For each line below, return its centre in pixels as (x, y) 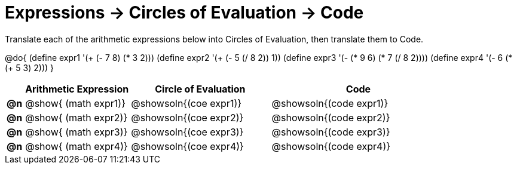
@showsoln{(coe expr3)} (187, 132)
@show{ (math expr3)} (77, 132)
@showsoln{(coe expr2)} (187, 117)
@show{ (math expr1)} (75, 103)
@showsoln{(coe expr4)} (187, 146)
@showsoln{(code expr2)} (331, 117)
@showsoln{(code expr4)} (331, 146)
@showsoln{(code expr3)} (331, 132)
